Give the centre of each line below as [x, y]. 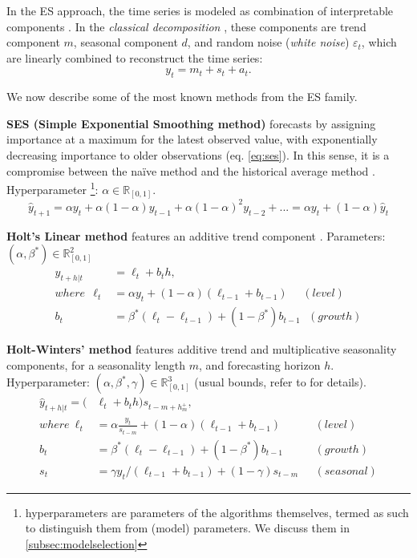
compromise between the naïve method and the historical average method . [191, 170]
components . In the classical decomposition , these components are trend [186, 26]
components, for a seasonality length [96, 364]
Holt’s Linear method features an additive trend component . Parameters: [196, 235]
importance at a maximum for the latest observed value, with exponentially [192, 139]
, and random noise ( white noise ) [268, 42]
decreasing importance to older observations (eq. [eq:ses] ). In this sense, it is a [198, 154]
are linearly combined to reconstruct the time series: [135, 57]
